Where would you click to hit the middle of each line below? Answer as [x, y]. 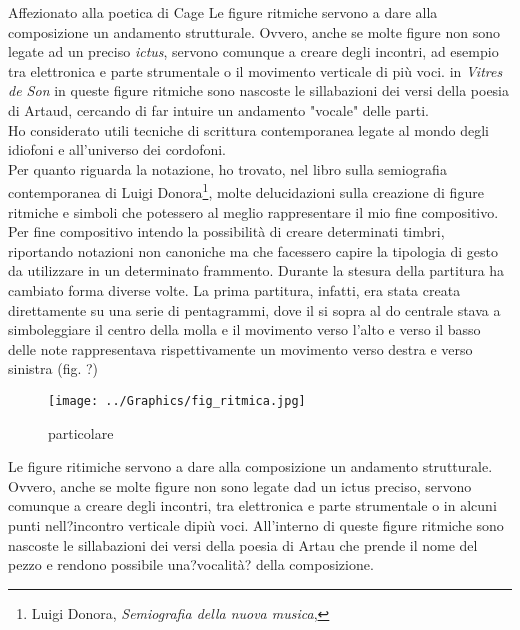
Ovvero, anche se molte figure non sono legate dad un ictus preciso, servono [240, 485]
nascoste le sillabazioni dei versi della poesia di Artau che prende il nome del [243, 544]
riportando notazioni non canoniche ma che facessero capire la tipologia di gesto [253, 250]
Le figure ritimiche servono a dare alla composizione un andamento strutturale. [250, 466]
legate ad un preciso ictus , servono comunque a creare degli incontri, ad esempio [253, 51]
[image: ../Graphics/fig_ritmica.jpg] [177, 400]
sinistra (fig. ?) [53, 368]
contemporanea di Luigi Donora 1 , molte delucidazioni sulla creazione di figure [246, 190]
